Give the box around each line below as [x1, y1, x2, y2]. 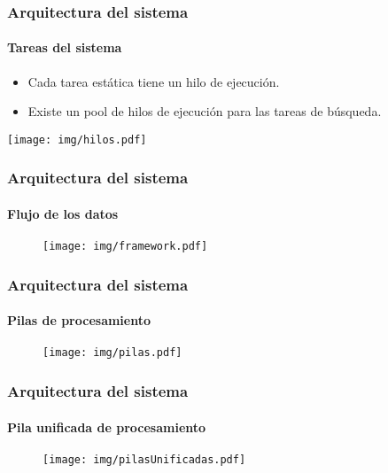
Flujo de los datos [7, 204, 119, 222]
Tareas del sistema [7, 38, 122, 57]
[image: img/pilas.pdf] [43, 346, 182, 360]
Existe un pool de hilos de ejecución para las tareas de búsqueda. [27, 102, 382, 120]
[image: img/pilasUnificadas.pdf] [43, 453, 246, 466]
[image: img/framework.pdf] [43, 240, 208, 253]
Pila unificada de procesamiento [7, 417, 206, 436]
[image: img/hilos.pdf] [7, 133, 147, 146]
